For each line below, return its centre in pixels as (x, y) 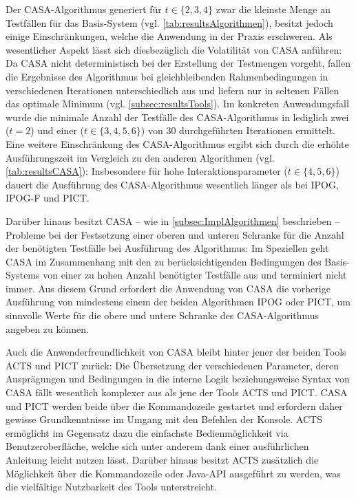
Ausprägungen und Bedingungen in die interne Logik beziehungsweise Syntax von (178, 379)
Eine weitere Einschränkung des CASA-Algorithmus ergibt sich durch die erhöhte (177, 143)
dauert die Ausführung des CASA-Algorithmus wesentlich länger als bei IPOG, (172, 184)
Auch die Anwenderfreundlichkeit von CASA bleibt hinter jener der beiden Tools (176, 352)
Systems (23, 275)
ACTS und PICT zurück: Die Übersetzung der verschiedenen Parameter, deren (172, 365)
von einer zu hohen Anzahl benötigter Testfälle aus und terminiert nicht (195, 275)
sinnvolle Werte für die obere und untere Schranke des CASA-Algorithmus (163, 315)
